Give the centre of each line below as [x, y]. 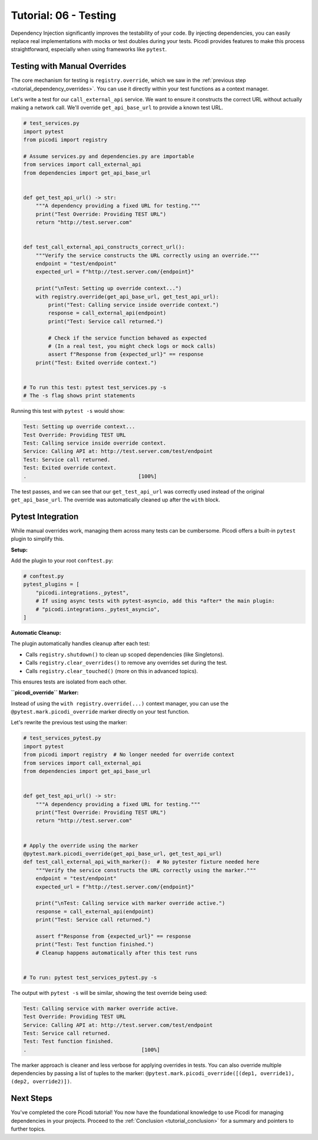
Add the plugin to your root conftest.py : [62, 561]
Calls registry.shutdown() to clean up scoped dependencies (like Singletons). [125, 654]
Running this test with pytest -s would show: [68, 411]
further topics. [28, 1129]
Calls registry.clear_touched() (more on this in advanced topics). [112, 671]
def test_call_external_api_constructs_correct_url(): [104, 247]
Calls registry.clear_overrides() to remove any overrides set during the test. [127, 663]
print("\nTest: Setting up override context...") [109, 288]
